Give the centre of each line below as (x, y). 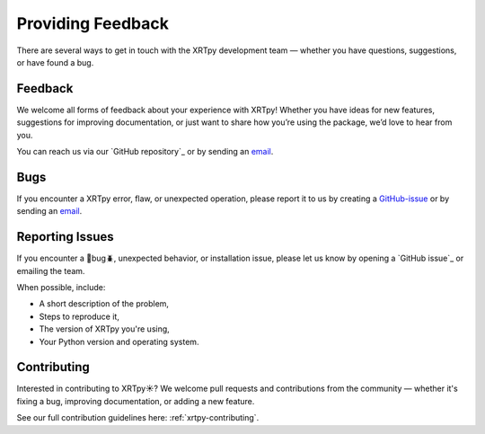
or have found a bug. (55, 62)
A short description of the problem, (104, 304)
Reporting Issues (65, 237)
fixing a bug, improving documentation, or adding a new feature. (136, 401)
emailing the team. (51, 270)
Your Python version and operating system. (119, 341)
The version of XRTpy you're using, (104, 329)
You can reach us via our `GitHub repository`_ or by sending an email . (145, 152)
